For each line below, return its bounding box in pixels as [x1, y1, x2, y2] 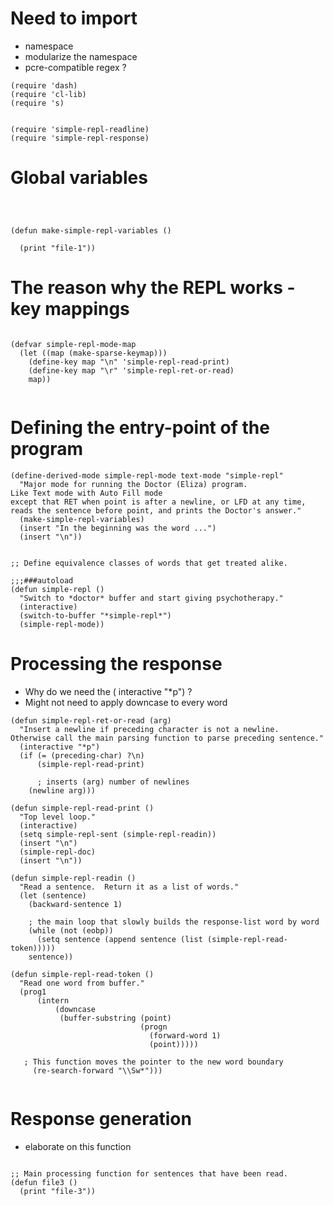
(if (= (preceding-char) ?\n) [19, 750, 145, 761]
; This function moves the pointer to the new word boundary [23, 1057, 284, 1067]
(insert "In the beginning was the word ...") [19, 523, 217, 533]
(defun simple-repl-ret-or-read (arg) [10, 715, 172, 726]
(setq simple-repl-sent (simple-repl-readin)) [19, 829, 217, 839]
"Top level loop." [19, 812, 97, 822]
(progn [139, 1022, 168, 1032]
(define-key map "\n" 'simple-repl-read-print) [28, 357, 230, 367]
